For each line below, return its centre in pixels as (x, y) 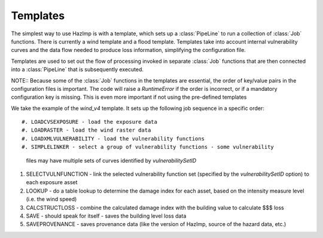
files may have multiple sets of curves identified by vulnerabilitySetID (111, 160)
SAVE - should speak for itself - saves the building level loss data (106, 216)
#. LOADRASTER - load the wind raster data (86, 130)
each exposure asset (52, 182)
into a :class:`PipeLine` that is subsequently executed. (77, 69)
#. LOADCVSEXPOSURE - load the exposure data (90, 122)
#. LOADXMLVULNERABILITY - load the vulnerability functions (113, 138)
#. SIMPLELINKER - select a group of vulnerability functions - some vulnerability (148, 147)
